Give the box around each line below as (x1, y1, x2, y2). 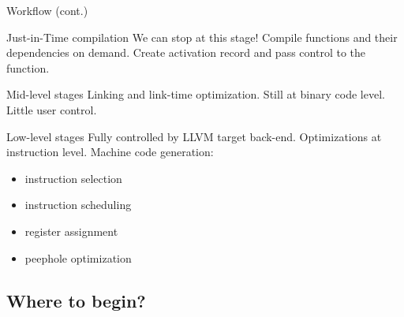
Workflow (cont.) (6, 2, 88, 18)
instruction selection (24, 170, 122, 186)
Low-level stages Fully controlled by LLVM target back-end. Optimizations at (6, 128, 382, 144)
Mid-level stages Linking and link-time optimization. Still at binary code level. (6, 86, 385, 103)
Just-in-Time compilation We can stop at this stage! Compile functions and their (6, 28, 398, 45)
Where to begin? (6, 288, 146, 312)
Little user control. (6, 101, 97, 117)
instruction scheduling (24, 196, 132, 213)
